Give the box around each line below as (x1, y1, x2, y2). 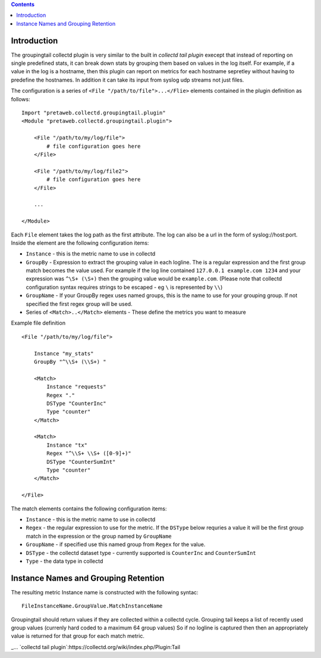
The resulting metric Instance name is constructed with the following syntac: (11, 588, 199, 595)
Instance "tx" (46, 441, 88, 448)
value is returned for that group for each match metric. (11, 632, 145, 640)
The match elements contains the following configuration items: (11, 505, 167, 512)
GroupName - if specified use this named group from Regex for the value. (26, 541, 206, 548)
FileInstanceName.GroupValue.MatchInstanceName (21, 603, 163, 610)
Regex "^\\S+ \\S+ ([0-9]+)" (46, 450, 132, 457)
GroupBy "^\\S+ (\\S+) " (33, 358, 106, 365)
